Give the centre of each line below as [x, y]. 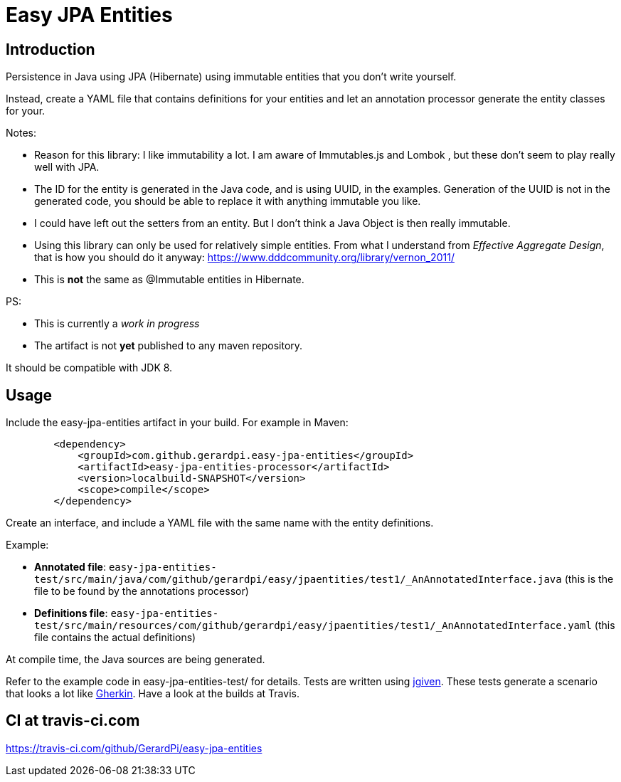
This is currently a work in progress [117, 324]
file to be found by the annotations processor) [142, 591]
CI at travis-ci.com [73, 721]
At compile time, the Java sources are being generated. [136, 660]
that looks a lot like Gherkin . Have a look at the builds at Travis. [153, 694]
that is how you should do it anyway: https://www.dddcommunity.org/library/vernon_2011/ [244, 258]
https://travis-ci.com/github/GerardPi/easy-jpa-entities [134, 748]
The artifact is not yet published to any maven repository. [169, 346]
